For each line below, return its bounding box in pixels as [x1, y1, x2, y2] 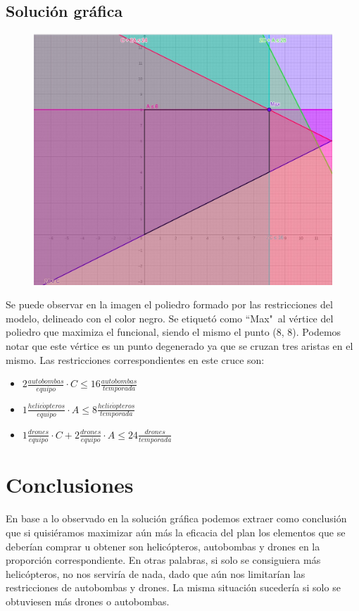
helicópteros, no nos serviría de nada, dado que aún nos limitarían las [6, 566, 306, 581]
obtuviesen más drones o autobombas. [6, 593, 170, 608]
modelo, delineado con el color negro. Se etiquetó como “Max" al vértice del [6, 310, 334, 325]
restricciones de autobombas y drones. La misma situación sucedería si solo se [6, 580, 341, 595]
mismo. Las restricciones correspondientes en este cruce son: [6, 352, 265, 367]
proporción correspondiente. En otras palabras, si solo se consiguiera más [6, 553, 321, 567]
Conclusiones [6, 470, 134, 499]
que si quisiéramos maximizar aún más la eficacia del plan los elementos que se [6, 524, 346, 539]
